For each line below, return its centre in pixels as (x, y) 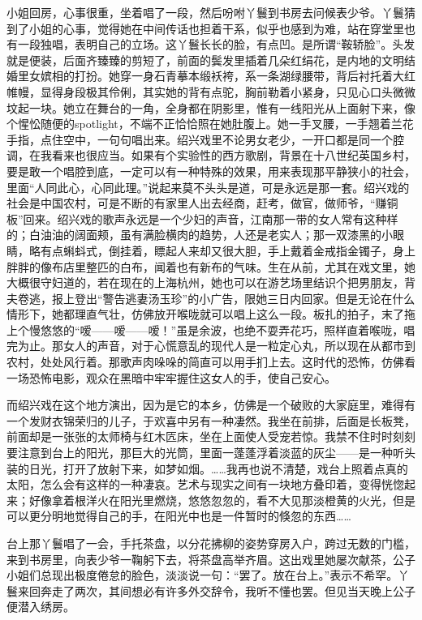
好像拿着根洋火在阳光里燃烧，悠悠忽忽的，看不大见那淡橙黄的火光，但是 (222, 500)
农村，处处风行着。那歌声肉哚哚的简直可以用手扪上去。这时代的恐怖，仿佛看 (211, 362)
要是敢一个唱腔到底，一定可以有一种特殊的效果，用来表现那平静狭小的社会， (211, 171)
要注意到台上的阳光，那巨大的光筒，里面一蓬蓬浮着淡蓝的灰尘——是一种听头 (211, 453)
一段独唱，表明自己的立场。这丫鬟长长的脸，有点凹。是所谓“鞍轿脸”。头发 (216, 44)
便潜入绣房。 (41, 607)
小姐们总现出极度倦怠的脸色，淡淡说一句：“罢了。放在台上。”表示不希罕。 (202, 575)
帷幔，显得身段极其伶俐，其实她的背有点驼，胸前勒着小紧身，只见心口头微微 (211, 91)
